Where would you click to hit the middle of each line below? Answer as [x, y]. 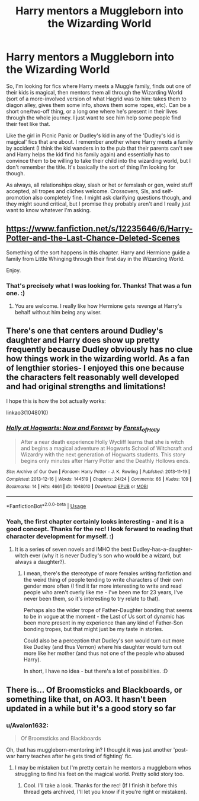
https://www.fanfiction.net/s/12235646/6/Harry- [99, 229]
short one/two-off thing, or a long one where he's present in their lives [92, 111]
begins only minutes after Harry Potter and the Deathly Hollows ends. [105, 461]
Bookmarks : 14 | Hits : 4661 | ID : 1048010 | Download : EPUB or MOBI [77, 486]
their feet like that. [28, 124]
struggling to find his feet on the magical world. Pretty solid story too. [99, 774]
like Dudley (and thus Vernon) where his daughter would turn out [102, 647]
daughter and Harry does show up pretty [83, 340]
